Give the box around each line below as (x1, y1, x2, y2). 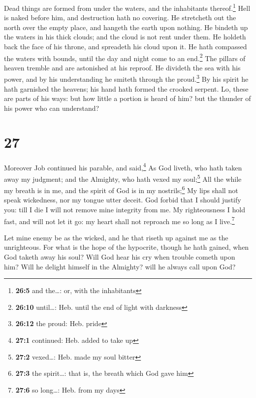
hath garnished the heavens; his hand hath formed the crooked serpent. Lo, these (4, 83, 249, 94)
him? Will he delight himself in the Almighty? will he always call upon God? (4, 261, 236, 271)
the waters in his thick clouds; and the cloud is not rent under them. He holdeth (4, 32, 246, 42)
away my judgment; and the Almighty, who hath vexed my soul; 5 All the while (4, 172, 242, 184)
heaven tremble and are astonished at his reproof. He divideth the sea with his (4, 62, 241, 72)
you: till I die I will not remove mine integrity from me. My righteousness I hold (4, 204, 245, 214)
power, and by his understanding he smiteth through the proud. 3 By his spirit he (4, 72, 249, 84)
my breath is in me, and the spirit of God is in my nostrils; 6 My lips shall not (4, 184, 238, 195)
